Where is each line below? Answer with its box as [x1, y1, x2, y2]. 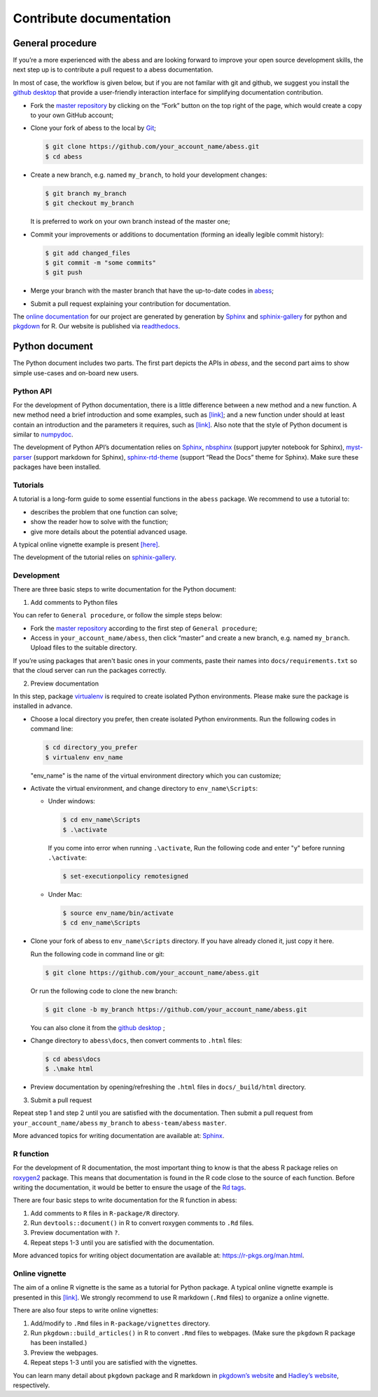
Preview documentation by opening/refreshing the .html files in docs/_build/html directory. [30, 1083, 307, 1091]
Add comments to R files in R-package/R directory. [30, 1209, 180, 1217]
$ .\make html [45, 1065, 94, 1073]
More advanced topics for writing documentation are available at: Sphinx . [13, 1132, 225, 1139]
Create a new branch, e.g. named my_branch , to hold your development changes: [30, 171, 267, 179]
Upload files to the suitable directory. [30, 643, 137, 652]
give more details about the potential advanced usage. [30, 527, 188, 536]
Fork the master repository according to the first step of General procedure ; [30, 624, 258, 632]
